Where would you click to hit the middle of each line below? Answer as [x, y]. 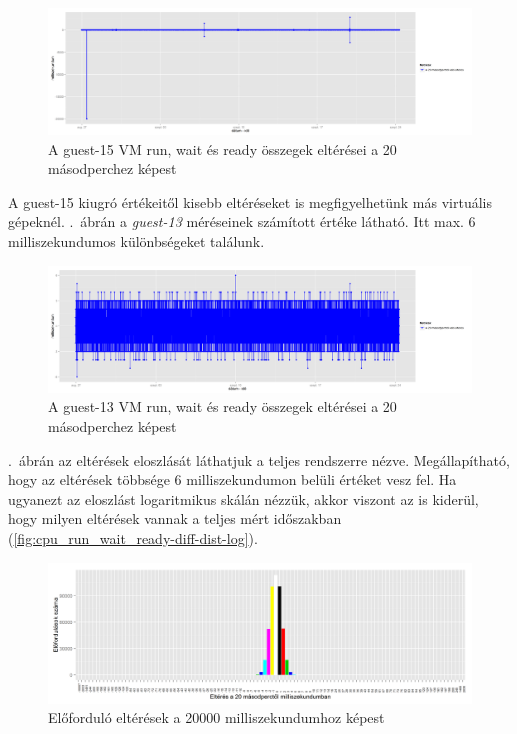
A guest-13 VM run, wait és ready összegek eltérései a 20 [222, 406]
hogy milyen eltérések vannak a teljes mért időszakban [175, 518]
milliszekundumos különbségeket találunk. [136, 241]
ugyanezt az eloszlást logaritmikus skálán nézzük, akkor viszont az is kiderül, [243, 498]
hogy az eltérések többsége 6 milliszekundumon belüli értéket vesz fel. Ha [232, 479]
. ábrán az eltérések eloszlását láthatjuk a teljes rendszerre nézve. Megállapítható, [259, 459]
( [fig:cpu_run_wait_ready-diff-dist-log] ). [133, 537]
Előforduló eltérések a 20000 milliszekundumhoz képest [216, 717]
